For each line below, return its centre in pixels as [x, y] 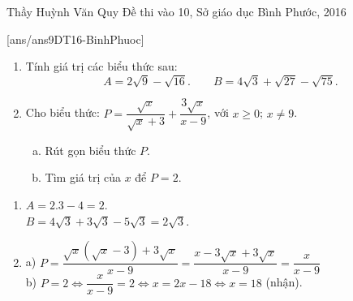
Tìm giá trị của [83, 177]
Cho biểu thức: [62, 112]
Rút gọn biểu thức [90, 150]
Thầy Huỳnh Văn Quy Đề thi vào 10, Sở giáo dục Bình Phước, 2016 [176, 11]
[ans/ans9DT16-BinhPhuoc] [75, 39]
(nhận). [284, 282]
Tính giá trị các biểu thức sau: [101, 66]
